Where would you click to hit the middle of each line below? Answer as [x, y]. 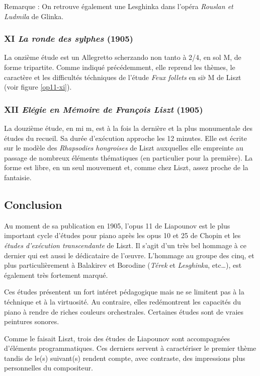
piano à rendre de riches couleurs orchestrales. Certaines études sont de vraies [124, 311]
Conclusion [33, 204]
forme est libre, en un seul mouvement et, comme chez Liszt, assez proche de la [126, 167]
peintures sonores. [32, 321]
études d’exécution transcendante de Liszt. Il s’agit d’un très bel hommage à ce [125, 245]
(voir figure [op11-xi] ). [38, 87]
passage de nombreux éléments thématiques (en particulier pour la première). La [128, 157]
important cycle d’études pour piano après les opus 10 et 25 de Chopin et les [122, 235]
